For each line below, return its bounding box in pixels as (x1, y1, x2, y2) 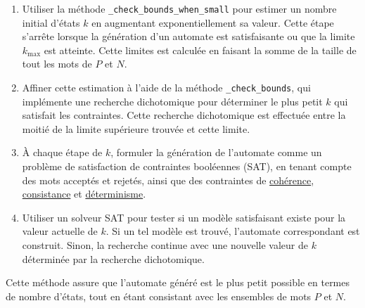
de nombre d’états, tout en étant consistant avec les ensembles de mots (6, 288, 312, 303)
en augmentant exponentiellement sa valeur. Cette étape (91, 15, 334, 30)
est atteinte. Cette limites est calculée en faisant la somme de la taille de (44, 42, 357, 57)
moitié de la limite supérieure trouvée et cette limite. (22, 121, 250, 136)
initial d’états (22, 15, 80, 30)
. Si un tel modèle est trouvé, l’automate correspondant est (105, 224, 360, 238)
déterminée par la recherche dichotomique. (22, 251, 205, 266)
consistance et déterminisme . (22, 186, 146, 201)
